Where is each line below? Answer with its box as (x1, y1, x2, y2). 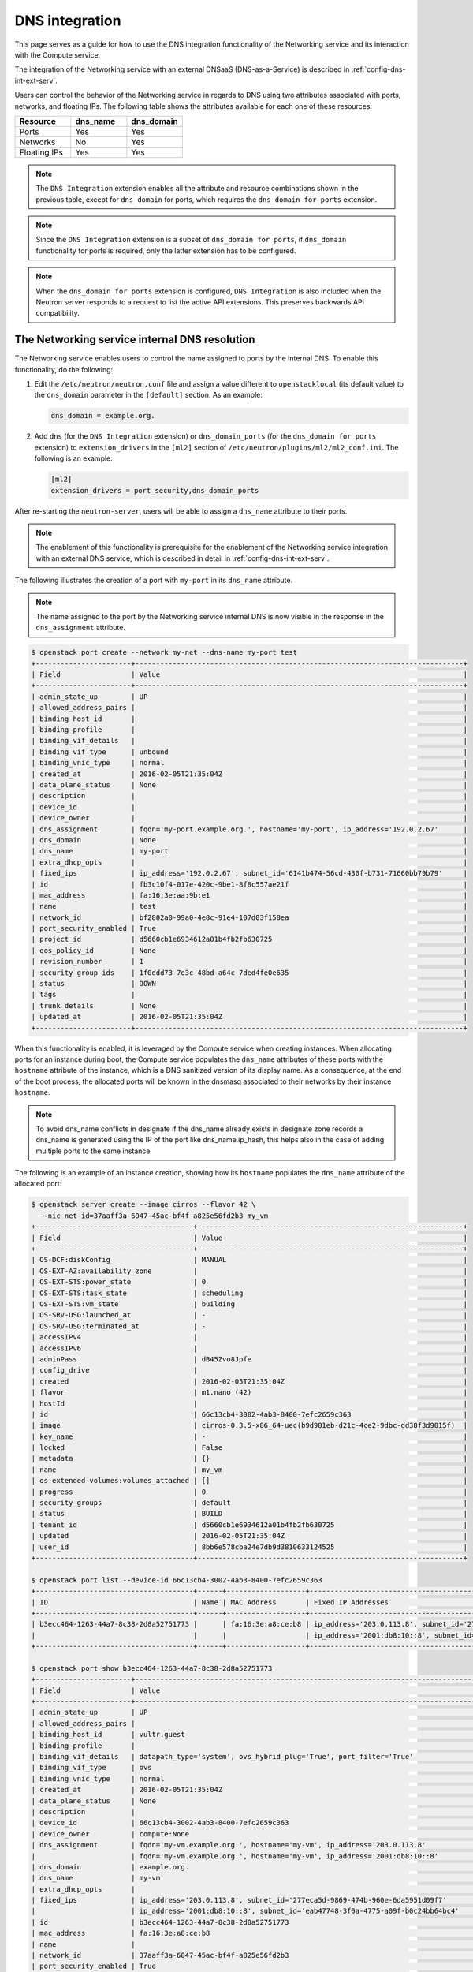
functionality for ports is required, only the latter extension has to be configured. (35, 245, 296, 256)
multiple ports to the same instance (35, 1146, 151, 1156)
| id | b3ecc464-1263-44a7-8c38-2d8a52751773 (31, 1918, 289, 1926)
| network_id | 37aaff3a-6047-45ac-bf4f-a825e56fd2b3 (31, 1951, 289, 1960)
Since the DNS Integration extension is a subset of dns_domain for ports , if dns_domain (35, 235, 347, 245)
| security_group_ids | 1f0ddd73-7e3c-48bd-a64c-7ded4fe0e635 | (31, 968, 468, 977)
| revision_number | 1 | (31, 957, 468, 966)
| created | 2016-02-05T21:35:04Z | (31, 1376, 468, 1386)
